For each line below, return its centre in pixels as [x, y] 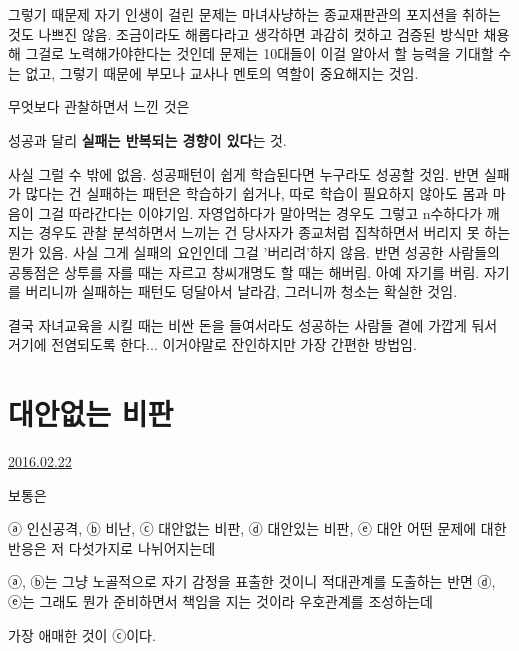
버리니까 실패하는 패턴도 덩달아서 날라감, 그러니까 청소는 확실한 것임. [241, 291]
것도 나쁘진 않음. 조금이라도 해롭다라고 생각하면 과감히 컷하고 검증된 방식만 [243, 33]
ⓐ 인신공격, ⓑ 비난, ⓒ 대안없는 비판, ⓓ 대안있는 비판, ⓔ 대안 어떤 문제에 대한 [257, 528]
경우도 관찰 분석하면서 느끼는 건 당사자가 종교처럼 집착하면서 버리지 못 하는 [274, 232]
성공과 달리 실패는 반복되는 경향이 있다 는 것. [147, 139]
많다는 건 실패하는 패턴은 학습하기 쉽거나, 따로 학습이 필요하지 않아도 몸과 [257, 193]
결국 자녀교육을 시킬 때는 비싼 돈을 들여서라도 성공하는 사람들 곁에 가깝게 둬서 [253, 324]
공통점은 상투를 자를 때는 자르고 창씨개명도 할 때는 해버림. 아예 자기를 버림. [244, 271]
